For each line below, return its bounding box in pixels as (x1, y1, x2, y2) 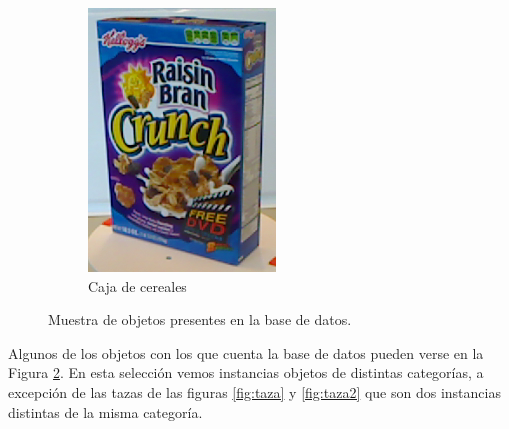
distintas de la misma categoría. (8, 401, 203, 422)
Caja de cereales (88, 275, 187, 296)
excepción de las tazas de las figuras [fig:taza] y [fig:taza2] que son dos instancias (8, 381, 501, 402)
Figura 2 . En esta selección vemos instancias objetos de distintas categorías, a (8, 362, 484, 383)
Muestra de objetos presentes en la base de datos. (48, 309, 352, 330)
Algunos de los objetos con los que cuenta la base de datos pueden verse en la (8, 342, 484, 363)
